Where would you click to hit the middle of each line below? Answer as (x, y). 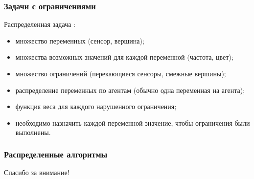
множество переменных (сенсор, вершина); (80, 40)
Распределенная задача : (40, 24)
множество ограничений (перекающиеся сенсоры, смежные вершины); (121, 73)
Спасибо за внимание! (37, 172)
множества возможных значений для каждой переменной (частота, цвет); (124, 57)
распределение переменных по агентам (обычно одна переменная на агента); (130, 90)
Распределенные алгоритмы (56, 154)
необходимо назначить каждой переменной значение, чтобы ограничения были (133, 123)
